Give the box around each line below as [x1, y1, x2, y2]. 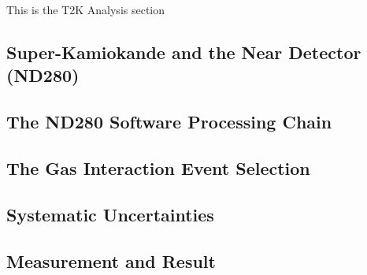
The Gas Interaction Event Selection [6, 155, 310, 180]
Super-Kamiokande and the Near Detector [6, 39, 361, 64]
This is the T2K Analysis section [6, 2, 165, 17]
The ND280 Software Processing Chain [6, 110, 332, 134]
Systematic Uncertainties [6, 202, 214, 226]
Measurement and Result [6, 248, 216, 273]
